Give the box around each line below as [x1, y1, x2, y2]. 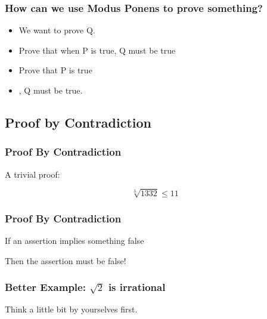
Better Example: [5, 280, 86, 295]
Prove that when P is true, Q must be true [18, 44, 176, 56]
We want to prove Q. [18, 24, 95, 36]
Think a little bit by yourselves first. [5, 303, 138, 315]
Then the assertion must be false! [5, 254, 126, 267]
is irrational [108, 280, 166, 295]
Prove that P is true [18, 64, 92, 76]
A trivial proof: [5, 168, 60, 180]
